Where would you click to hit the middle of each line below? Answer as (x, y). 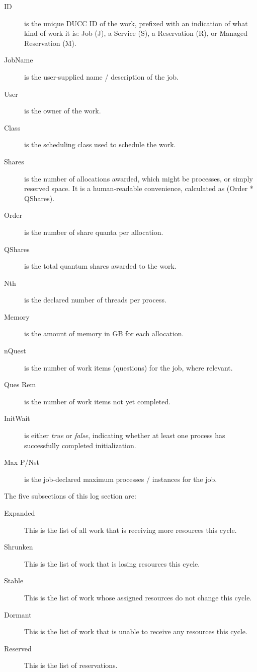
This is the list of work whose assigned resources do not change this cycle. (138, 597)
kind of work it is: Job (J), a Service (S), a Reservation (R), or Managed (136, 33)
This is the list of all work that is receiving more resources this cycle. (131, 530)
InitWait (17, 418)
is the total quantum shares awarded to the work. (100, 266)
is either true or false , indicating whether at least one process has (125, 435)
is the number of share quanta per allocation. (94, 232)
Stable (14, 581)
